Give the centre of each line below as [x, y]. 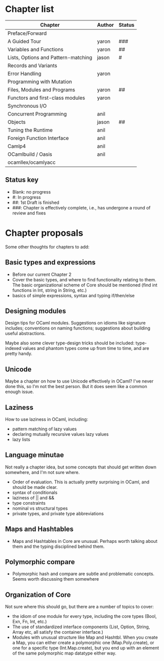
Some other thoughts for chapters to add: [47, 247]
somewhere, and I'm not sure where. [42, 472]
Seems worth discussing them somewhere [56, 579]
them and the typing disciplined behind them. [58, 546]
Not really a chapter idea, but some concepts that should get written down [81, 467]
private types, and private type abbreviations [58, 513]
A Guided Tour [24, 41]
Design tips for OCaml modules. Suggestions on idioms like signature [75, 323]
